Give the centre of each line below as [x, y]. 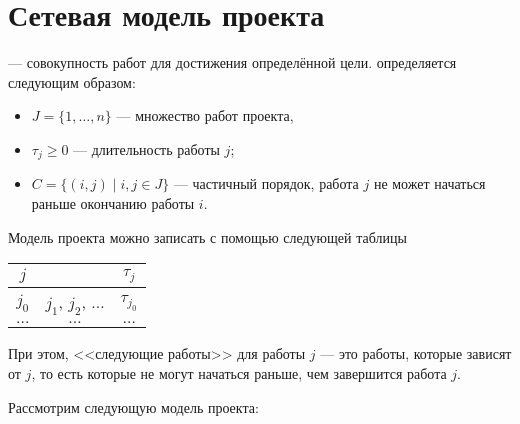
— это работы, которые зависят [416, 353]
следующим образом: [72, 81]
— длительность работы [146, 148]
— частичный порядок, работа [266, 183]
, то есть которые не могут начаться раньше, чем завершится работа [239, 372]
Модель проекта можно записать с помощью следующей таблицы [207, 236]
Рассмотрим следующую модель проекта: [133, 406]
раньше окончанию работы [113, 202]
